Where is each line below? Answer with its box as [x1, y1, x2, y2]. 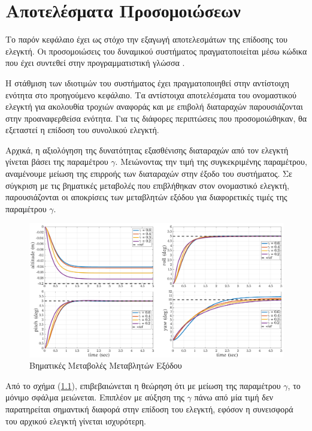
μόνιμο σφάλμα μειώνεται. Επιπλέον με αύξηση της [5, 391, 184, 403]
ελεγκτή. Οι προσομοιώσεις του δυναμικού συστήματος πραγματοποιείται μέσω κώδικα [5, 44, 307, 57]
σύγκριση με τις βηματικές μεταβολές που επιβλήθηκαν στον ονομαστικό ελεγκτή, [5, 179, 289, 191]
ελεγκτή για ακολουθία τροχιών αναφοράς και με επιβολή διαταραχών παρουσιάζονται [5, 100, 303, 113]
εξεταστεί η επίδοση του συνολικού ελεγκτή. [5, 123, 159, 136]
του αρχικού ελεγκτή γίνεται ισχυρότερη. [5, 414, 146, 427]
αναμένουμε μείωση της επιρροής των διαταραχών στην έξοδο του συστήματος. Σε [5, 167, 292, 180]
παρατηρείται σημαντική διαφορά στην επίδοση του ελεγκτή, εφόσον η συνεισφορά [5, 402, 293, 415]
